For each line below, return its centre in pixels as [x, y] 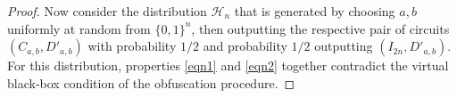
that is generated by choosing [315, 11]
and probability [245, 46]
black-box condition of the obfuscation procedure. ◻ [151, 82]
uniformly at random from [79, 28]
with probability [132, 46]
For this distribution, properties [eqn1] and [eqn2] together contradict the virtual [228, 65]
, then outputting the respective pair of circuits [320, 28]
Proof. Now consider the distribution [107, 11]
